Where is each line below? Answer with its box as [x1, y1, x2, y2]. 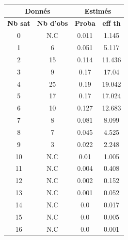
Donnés [25, 5, 50, 16]
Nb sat [7, 18, 31, 28]
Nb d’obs [37, 18, 68, 28]
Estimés [84, 5, 112, 16]
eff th [102, 18, 121, 28]
